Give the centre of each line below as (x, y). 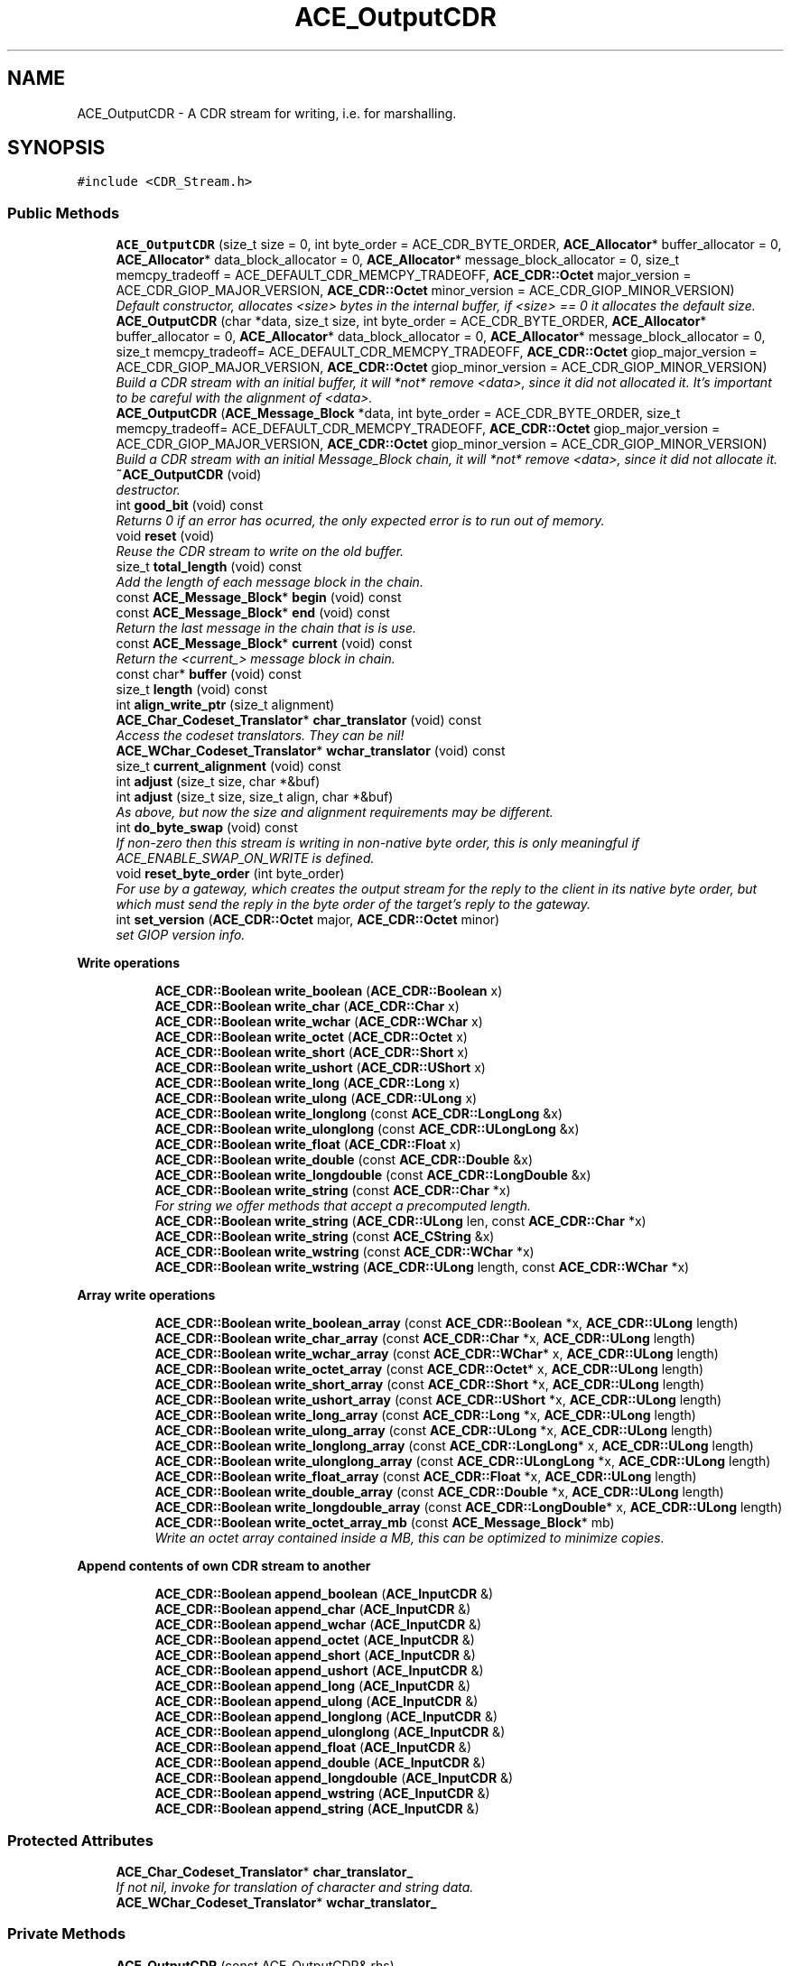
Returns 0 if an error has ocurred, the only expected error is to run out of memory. (360, 521)
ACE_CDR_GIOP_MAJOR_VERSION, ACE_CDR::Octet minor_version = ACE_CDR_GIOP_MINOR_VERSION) (425, 291)
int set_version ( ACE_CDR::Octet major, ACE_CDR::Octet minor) (308, 920)
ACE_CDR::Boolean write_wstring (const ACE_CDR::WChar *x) (344, 1252)
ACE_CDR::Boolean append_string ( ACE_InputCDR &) (317, 1809)
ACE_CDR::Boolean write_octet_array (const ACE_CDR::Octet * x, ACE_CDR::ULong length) (429, 1369)
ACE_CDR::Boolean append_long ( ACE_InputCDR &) (313, 1686)
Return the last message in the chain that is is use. (266, 628)
